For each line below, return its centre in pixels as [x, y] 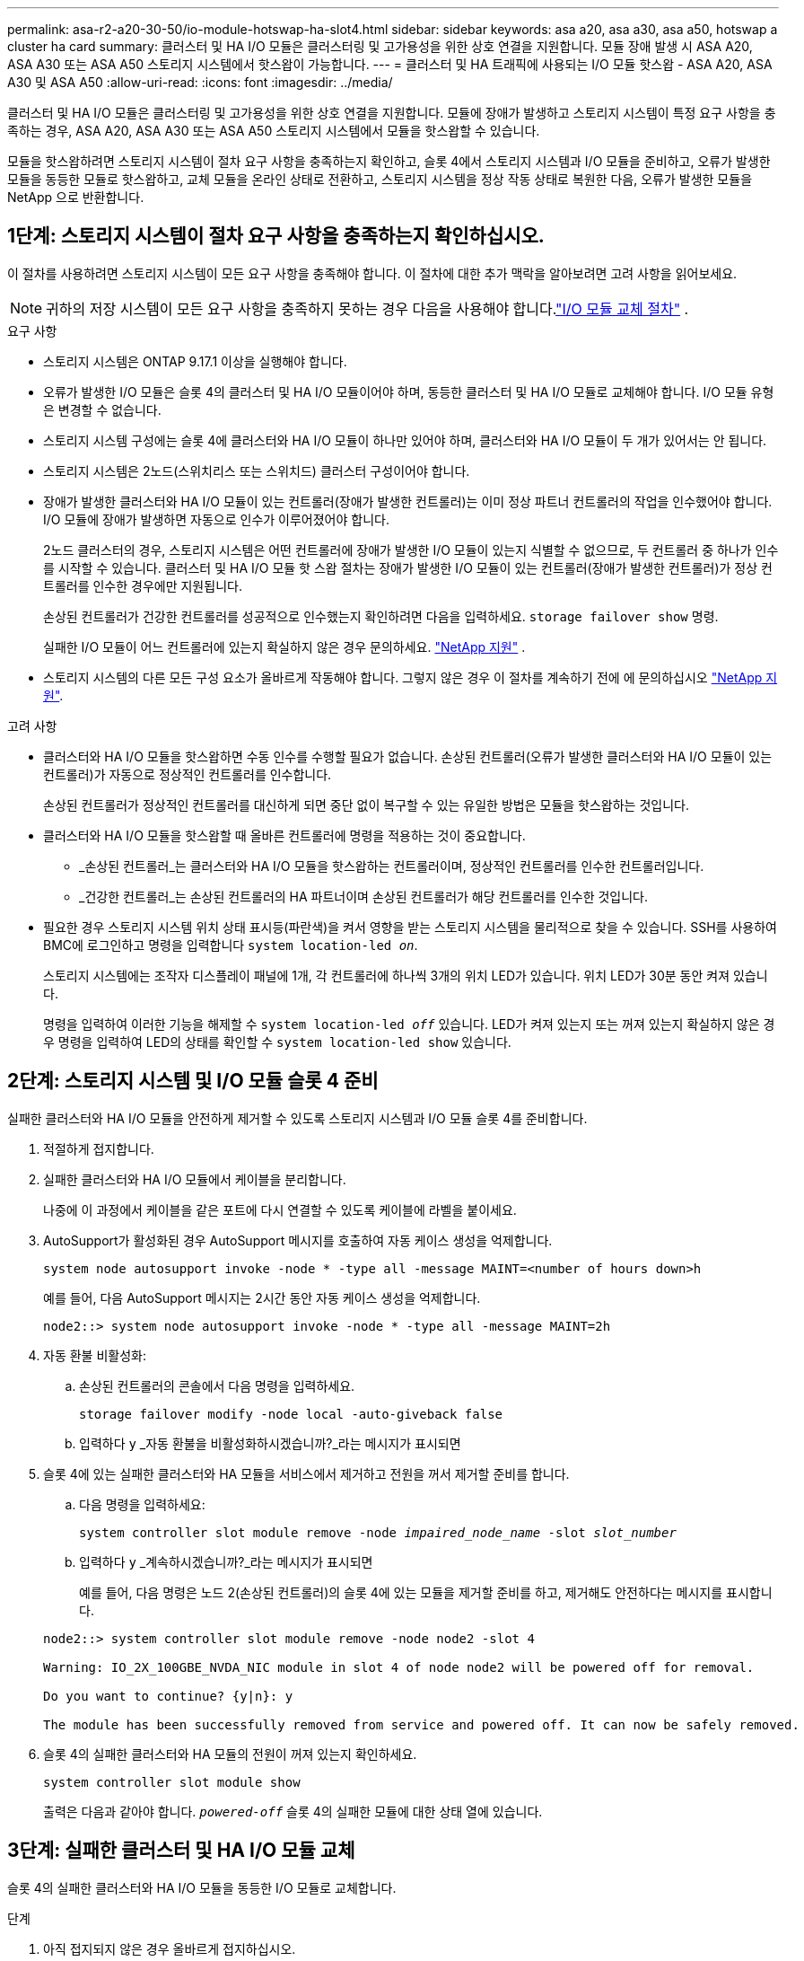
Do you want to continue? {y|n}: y [168, 1696]
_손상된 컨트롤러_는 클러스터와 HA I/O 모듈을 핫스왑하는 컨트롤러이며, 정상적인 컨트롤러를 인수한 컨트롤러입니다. [392, 866]
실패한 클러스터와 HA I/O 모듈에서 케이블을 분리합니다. [195, 1179]
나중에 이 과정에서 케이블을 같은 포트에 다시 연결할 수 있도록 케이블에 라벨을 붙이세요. [280, 1209]
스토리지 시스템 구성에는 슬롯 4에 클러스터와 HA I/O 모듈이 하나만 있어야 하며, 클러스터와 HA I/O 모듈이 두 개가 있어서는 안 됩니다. [405, 440]
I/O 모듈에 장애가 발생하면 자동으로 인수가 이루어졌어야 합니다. [216, 519]
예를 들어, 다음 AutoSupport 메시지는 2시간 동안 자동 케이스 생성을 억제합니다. [262, 1297]
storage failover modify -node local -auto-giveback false [291, 1414]
